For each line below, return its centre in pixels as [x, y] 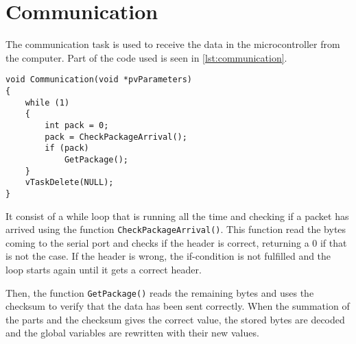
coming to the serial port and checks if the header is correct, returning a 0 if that [176, 242]
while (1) [47, 102]
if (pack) [67, 148]
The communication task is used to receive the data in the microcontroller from [173, 44]
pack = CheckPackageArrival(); [116, 137]
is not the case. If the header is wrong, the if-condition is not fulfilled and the [168, 256]
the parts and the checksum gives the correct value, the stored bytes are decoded [175, 319]
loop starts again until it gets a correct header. [104, 269]
